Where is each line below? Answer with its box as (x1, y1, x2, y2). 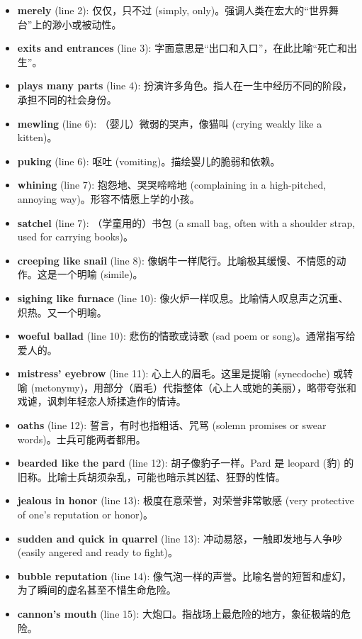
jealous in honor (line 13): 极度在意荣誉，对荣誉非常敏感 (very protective (17, 493, 354, 508)
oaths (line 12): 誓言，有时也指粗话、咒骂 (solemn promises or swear (17, 418, 327, 433)
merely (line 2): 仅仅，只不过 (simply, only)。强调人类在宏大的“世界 (17, 3, 329, 17)
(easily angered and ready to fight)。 (17, 545, 178, 560)
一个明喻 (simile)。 (57, 267, 143, 282)
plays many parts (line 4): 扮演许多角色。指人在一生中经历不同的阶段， (17, 78, 352, 93)
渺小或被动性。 (52, 16, 122, 31)
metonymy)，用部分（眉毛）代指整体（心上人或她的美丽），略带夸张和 (34, 379, 357, 394)
